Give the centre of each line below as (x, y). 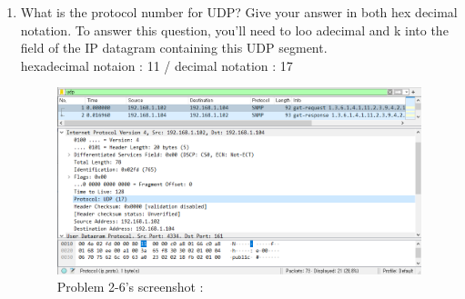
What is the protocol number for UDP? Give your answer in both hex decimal (239, 12)
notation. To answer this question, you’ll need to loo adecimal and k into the (234, 30)
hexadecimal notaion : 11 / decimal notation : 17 (157, 65)
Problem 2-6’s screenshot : (130, 287)
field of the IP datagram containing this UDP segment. (174, 48)
